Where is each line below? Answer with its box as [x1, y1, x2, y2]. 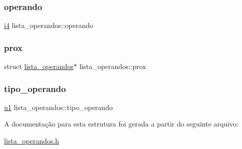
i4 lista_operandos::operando [4, 20, 94, 30]
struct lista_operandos [4, 61, 74, 71]
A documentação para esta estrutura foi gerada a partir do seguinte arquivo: [4, 118, 238, 129]
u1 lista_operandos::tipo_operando [4, 101, 113, 112]
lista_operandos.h [4, 135, 59, 146]
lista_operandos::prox [79, 61, 146, 71]
